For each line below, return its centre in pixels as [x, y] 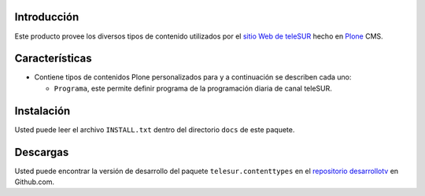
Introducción [47, 17]
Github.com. [35, 182]
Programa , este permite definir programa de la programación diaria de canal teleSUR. [193, 88]
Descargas [42, 152]
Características [53, 59]
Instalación [42, 111]
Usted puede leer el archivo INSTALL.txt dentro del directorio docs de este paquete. [155, 129]
